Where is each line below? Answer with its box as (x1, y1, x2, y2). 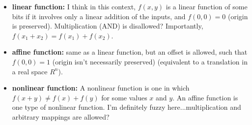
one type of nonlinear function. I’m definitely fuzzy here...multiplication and (12, 102, 241, 112)
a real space (12, 66, 48, 76)
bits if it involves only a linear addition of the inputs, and (12, 11, 186, 21)
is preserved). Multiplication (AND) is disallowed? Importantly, (12, 21, 203, 31)
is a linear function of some (166, 1, 248, 11)
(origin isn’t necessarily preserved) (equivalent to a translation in (52, 56, 248, 66)
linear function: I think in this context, (12, 1, 136, 11)
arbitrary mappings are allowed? (12, 111, 110, 122)
